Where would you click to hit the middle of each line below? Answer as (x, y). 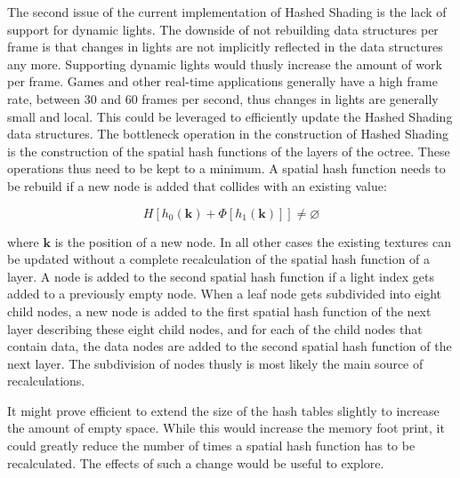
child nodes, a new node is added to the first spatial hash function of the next (219, 311)
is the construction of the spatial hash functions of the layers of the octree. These (229, 151)
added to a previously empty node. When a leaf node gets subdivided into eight (224, 294)
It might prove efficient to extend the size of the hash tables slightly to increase (223, 410)
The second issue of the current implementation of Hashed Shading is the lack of (227, 12)
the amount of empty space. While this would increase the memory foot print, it (226, 428)
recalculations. (46, 381)
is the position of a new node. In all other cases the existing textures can (253, 241)
